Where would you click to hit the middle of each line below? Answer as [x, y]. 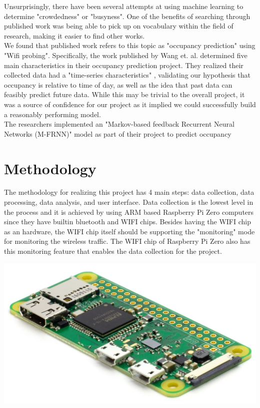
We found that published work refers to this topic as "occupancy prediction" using [130, 45]
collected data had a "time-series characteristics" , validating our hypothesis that [127, 75]
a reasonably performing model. [52, 114]
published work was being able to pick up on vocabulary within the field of [119, 26]
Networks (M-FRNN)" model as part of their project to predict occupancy [118, 133]
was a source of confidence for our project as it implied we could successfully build [130, 104]
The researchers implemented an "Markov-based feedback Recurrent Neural [119, 124]
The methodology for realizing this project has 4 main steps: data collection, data [129, 192]
